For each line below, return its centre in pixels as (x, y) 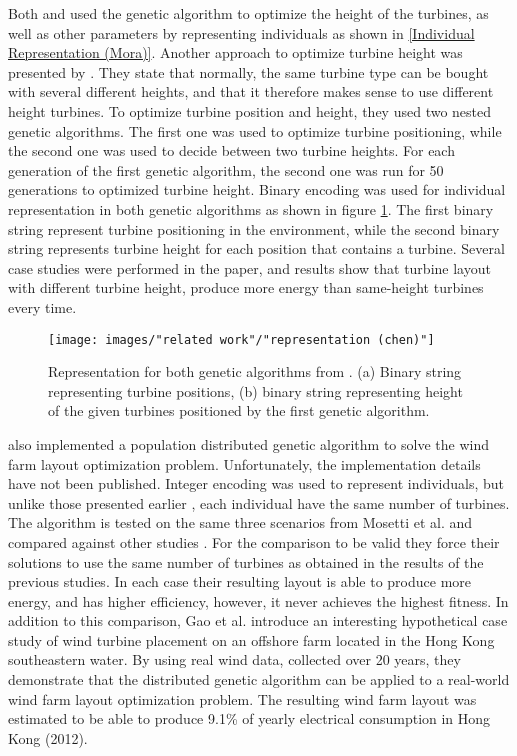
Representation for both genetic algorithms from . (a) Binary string (255, 371)
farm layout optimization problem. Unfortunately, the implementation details (244, 463)
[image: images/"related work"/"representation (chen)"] (241, 339)
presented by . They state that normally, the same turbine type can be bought (248, 71)
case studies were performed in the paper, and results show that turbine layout (249, 267)
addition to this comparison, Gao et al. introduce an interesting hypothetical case (258, 620)
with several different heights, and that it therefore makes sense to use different (251, 91)
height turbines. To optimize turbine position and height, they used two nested (250, 110)
